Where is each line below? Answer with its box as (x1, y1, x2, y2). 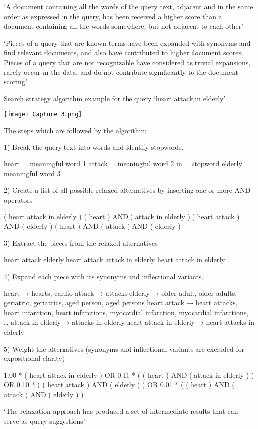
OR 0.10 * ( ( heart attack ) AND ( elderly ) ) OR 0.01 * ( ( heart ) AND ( (4, 379, 235, 390)
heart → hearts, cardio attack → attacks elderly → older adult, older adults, (4, 287, 237, 298)
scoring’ (4, 76, 27, 87)
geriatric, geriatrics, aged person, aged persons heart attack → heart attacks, (4, 297, 238, 308)
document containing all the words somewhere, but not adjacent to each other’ (4, 21, 244, 31)
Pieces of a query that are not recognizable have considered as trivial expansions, (4, 57, 251, 67)
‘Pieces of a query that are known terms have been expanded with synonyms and (4, 37, 251, 48)
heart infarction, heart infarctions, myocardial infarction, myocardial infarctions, (4, 307, 249, 317)
